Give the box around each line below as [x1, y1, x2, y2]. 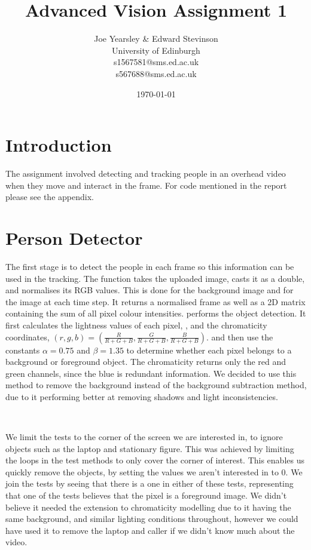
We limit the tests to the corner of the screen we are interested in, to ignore [5, 431, 283, 443]
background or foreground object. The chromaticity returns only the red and [5, 355, 286, 368]
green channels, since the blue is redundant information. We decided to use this [5, 367, 297, 379]
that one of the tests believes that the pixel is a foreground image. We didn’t [5, 489, 287, 502]
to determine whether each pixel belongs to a [126, 343, 292, 356]
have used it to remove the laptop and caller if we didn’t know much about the [5, 524, 295, 536]
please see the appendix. [5, 190, 94, 203]
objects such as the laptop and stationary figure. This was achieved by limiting [5, 442, 294, 454]
